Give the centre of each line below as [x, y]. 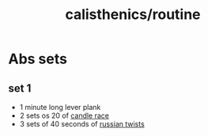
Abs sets [38, 59]
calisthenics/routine [133, 15]
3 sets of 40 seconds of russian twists [82, 124]
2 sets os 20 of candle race [64, 115]
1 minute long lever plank [60, 107]
